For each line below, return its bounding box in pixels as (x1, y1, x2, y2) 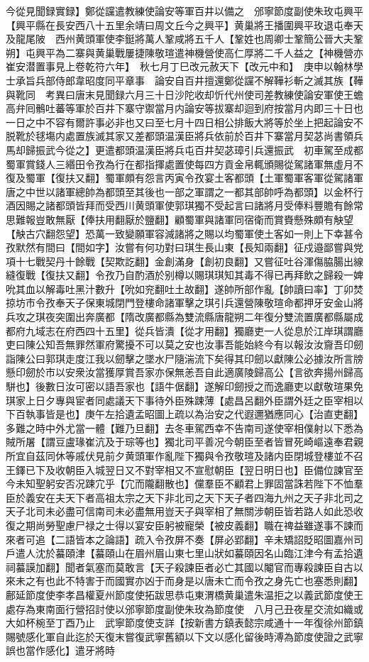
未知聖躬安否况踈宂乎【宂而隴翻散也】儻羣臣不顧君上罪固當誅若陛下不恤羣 (15, 476, 363, 491)
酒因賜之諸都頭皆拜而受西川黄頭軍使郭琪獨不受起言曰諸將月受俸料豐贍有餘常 (6, 198, 363, 213)
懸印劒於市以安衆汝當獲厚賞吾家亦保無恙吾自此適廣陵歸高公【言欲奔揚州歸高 (6, 365, 363, 380)
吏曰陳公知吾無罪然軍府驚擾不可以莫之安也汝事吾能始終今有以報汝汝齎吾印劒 (6, 337, 363, 352)
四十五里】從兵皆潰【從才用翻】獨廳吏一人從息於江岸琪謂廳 (84, 323, 363, 338)
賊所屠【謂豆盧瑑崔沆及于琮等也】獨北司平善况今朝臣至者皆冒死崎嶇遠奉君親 (6, 434, 363, 449)
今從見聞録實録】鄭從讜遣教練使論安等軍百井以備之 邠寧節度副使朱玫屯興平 (6, 4, 363, 18)
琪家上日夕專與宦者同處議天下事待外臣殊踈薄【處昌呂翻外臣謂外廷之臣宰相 (6, 392, 353, 407)
